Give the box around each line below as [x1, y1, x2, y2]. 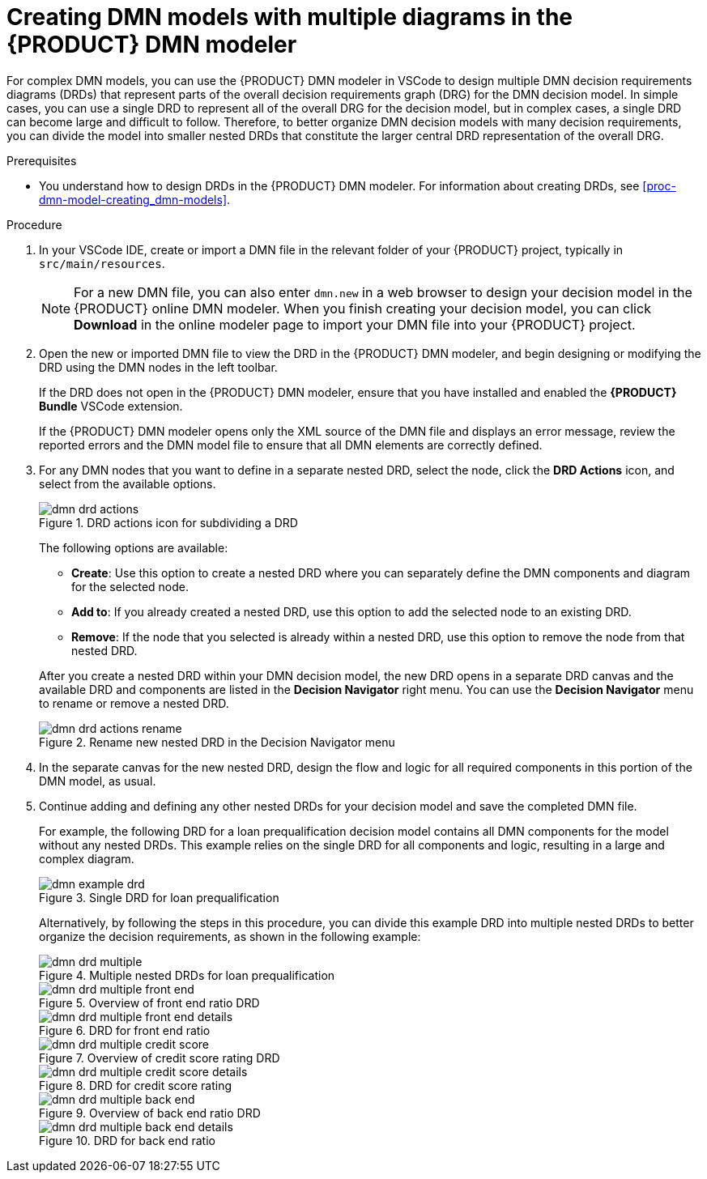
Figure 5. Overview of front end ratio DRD [39, 995, 260, 1010]
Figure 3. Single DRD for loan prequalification [39, 890, 279, 904]
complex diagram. [39, 851, 134, 866]
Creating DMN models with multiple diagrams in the [6, 3, 573, 31]
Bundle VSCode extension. [39, 398, 183, 413]
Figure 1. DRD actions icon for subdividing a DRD [39, 515, 298, 530]
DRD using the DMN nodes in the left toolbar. [39, 360, 278, 374]
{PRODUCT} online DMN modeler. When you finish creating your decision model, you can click [74, 300, 651, 317]
